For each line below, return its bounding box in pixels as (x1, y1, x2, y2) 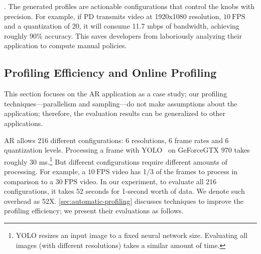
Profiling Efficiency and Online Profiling (4, 65, 217, 80)
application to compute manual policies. (4, 40, 127, 51)
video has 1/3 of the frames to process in (112, 166, 238, 176)
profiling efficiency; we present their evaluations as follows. (4, 205, 184, 216)
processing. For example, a (4, 166, 86, 176)
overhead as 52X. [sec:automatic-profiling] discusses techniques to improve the (4, 195, 244, 206)
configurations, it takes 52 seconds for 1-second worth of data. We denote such (4, 186, 245, 196)
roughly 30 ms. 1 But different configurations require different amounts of (4, 155, 227, 167)
